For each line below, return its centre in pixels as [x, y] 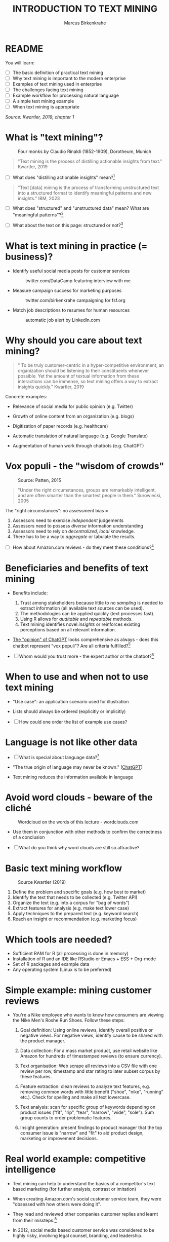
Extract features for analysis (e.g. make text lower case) [71, 908]
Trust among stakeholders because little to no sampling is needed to [92, 603]
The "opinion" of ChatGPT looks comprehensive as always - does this [85, 639]
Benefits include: [30, 593]
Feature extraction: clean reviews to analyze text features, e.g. [85, 1086]
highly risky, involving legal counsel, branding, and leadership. [77, 1235]
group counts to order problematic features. [66, 1118]
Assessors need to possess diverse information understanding [78, 526]
